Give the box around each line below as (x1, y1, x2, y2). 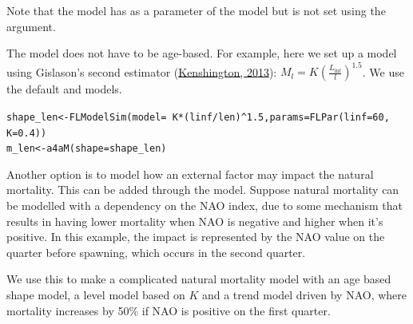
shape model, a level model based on (6, 286, 185, 302)
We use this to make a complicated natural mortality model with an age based (6, 271, 391, 287)
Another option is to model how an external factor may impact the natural (6, 165, 374, 182)
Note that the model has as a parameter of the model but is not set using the (6, 2, 386, 18)
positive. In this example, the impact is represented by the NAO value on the (6, 228, 385, 245)
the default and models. (6, 81, 122, 97)
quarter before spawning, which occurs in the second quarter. (6, 243, 306, 260)
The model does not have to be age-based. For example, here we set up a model (6, 45, 397, 61)
